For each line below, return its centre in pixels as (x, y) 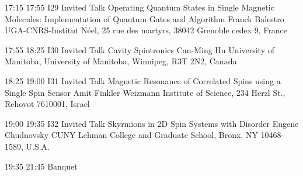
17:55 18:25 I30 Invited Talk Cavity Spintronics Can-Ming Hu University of (140, 49)
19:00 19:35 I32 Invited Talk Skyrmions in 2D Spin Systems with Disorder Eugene (152, 123)
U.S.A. (38, 146)
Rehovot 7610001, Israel (47, 104)
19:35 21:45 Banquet (41, 166)
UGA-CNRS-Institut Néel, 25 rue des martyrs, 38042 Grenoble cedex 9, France (146, 30)
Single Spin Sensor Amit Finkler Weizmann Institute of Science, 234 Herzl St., (145, 92)
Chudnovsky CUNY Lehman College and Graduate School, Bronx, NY (131, 135)
